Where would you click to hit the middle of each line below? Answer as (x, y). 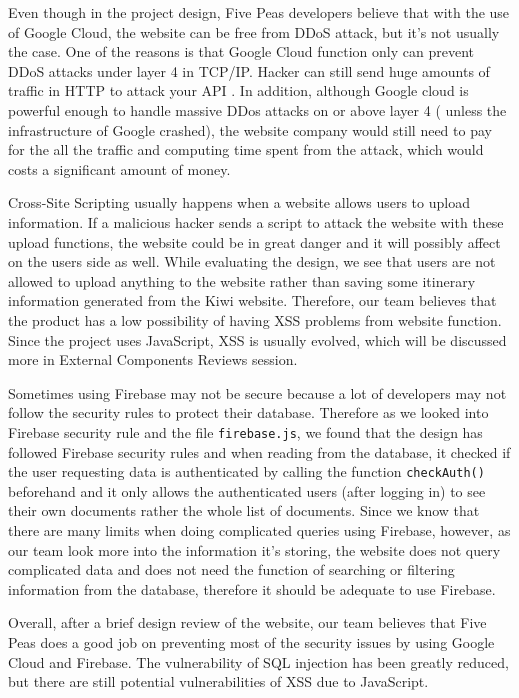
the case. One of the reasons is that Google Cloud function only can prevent (241, 51)
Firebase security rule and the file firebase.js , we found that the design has (245, 431)
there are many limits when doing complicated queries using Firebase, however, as (259, 529)
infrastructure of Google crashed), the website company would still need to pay (250, 129)
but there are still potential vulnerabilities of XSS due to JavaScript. (218, 681)
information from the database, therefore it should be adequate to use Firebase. (252, 588)
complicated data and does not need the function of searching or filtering (231, 569)
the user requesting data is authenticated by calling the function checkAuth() (246, 471)
